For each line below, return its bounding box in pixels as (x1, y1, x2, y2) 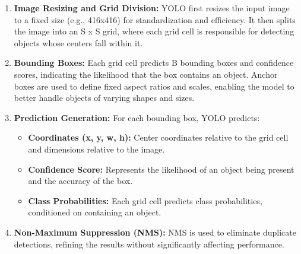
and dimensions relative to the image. (28, 142, 165, 155)
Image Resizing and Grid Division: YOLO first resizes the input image (14, 2, 290, 14)
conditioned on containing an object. (28, 206, 161, 218)
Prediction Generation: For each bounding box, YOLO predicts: (14, 111, 260, 123)
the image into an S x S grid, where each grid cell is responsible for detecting (14, 25, 294, 37)
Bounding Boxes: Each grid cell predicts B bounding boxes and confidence (14, 56, 294, 69)
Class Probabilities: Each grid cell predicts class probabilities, (28, 194, 262, 207)
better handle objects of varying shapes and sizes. (14, 91, 195, 104)
